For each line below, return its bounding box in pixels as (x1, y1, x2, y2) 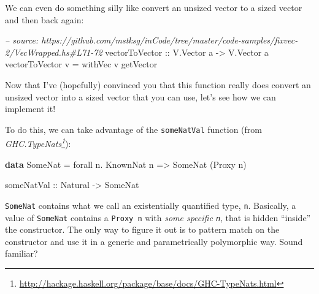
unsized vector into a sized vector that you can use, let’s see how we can (5, 90, 276, 103)
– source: (5, 34, 39, 47)
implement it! (5, 102, 56, 115)
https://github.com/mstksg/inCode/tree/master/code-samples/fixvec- (41, 34, 298, 47)
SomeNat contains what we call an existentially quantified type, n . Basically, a (5, 198, 296, 211)
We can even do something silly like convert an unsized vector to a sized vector (5, 1, 302, 13)
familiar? (5, 247, 38, 260)
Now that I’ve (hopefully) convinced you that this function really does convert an (5, 78, 311, 91)
